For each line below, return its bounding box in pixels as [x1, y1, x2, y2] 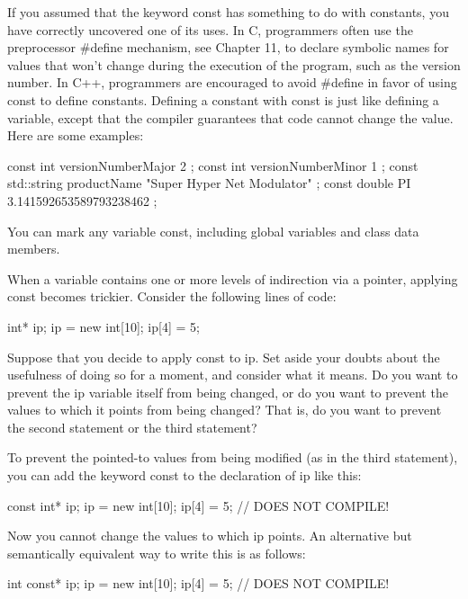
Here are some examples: [7, 126, 144, 145]
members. [7, 239, 60, 258]
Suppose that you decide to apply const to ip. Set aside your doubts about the [7, 347, 440, 366]
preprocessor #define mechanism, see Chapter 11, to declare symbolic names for [7, 38, 449, 57]
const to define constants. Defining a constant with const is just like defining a [7, 90, 439, 109]
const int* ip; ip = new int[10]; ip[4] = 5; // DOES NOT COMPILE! [7, 496, 390, 514]
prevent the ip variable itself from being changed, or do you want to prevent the [7, 382, 448, 401]
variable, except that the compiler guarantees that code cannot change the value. [7, 108, 454, 127]
